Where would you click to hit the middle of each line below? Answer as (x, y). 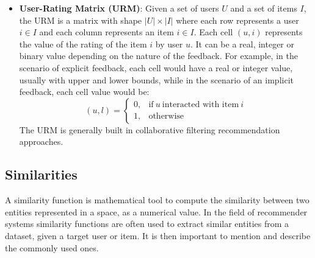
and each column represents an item (107, 32)
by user (169, 44)
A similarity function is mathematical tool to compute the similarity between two (157, 200)
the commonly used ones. (52, 247)
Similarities (41, 174)
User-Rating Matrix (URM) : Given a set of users (119, 8)
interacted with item (201, 105)
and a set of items (264, 8)
